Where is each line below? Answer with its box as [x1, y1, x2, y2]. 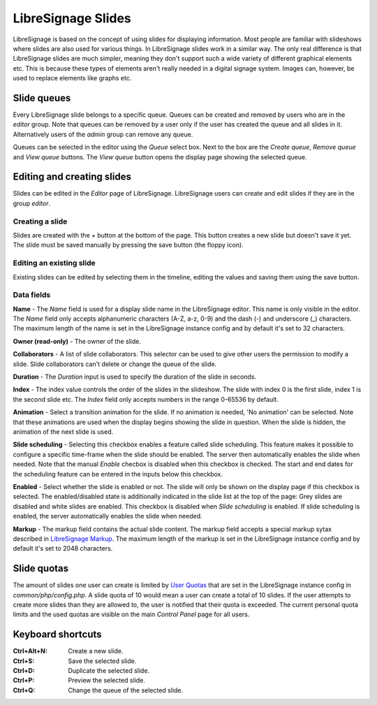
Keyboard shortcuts [13, 629, 102, 641]
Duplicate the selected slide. [68, 667, 150, 675]
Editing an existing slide [13, 259, 96, 268]
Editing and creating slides [13, 171, 132, 183]
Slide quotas [13, 562, 69, 574]
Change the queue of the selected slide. [68, 685, 184, 695]
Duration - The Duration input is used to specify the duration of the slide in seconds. [13, 372, 257, 381]
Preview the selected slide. [68, 676, 146, 685]
